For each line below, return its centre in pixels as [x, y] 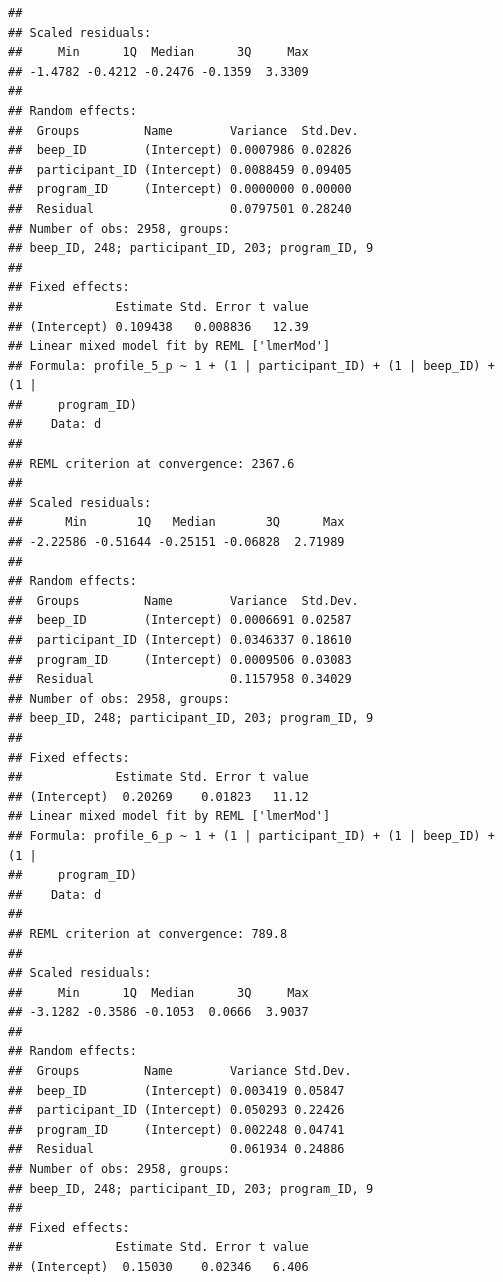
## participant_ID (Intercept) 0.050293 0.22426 [176, 1110]
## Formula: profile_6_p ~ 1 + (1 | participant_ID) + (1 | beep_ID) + [251, 835]
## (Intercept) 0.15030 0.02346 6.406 [158, 1267]
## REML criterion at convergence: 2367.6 [151, 463]
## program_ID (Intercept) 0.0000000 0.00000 [180, 189]
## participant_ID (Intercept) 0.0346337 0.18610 [180, 640]
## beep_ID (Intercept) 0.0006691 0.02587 [180, 620]
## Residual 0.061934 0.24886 [176, 1149]
